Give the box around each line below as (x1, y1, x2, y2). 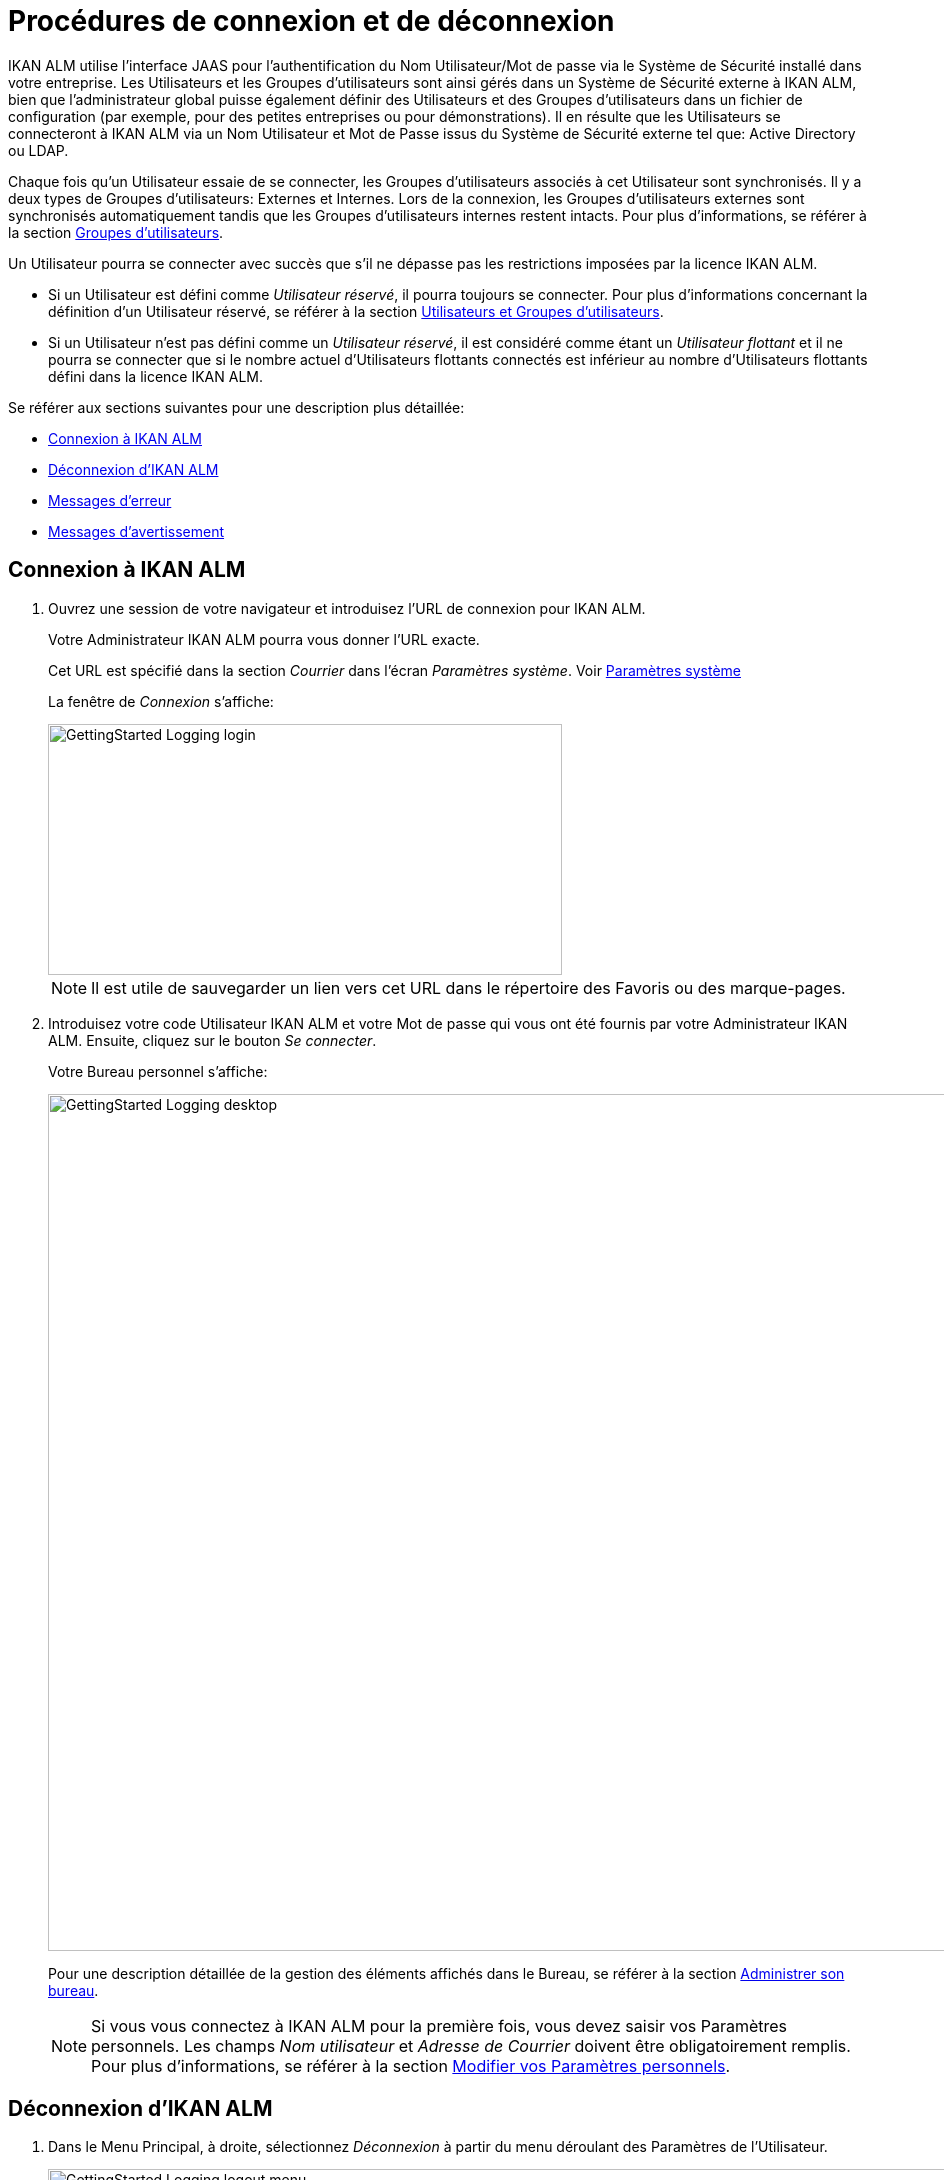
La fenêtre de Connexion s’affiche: (48, 692, 274, 710)
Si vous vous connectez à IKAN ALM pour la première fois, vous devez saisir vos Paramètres (91, 2015, 788, 2036)
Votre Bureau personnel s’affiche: (48, 1062, 268, 1080)
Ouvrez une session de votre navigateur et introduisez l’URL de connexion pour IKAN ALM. (48, 599, 646, 617)
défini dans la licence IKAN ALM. (48, 367, 264, 385)
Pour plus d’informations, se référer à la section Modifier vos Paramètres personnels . (91, 2055, 731, 2076)
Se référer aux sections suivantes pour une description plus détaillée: (8, 398, 465, 416)
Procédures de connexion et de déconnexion (8, 4, 615, 38)
